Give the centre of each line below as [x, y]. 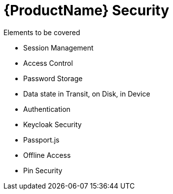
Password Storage [53, 78]
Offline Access [47, 155]
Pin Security [43, 170]
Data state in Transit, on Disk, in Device [87, 94]
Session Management [58, 48]
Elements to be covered [42, 32]
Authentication [47, 109]
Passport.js [41, 140]
